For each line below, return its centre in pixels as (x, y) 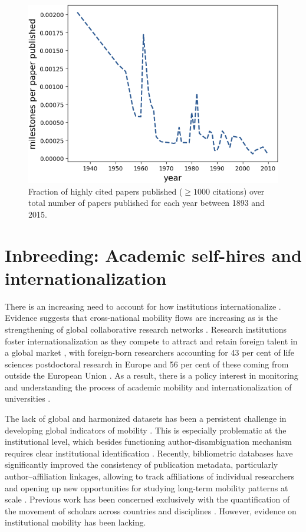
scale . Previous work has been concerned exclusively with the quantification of (147, 499)
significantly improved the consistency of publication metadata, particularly (142, 464)
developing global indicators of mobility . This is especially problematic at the (146, 430)
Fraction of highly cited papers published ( (106, 191)
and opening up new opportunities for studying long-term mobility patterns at (147, 487)
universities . (28, 398)
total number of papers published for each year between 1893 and (147, 203)
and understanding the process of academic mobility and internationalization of (148, 387)
